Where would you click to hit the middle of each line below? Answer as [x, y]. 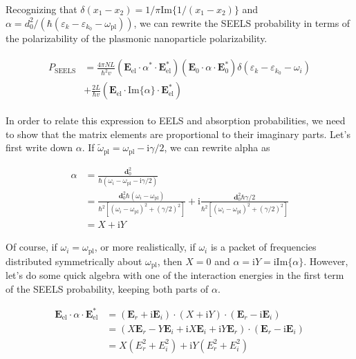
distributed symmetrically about [74, 261]
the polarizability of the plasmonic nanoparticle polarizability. [137, 38]
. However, [326, 261]
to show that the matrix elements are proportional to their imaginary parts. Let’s [178, 134]
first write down [39, 147]
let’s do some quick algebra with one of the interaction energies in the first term [175, 275]
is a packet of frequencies [263, 247]
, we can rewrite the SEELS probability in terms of [242, 22]
